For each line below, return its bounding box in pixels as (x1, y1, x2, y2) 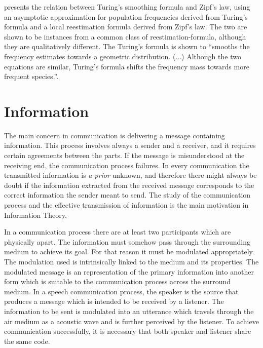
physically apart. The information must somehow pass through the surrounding (4, 236, 251, 247)
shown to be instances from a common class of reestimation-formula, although (4, 31, 246, 42)
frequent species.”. (4, 71, 59, 82)
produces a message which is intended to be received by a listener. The (4, 296, 224, 306)
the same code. (4, 335, 50, 346)
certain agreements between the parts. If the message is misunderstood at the (4, 150, 245, 161)
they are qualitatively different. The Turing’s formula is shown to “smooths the (4, 41, 250, 52)
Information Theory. (4, 209, 67, 220)
